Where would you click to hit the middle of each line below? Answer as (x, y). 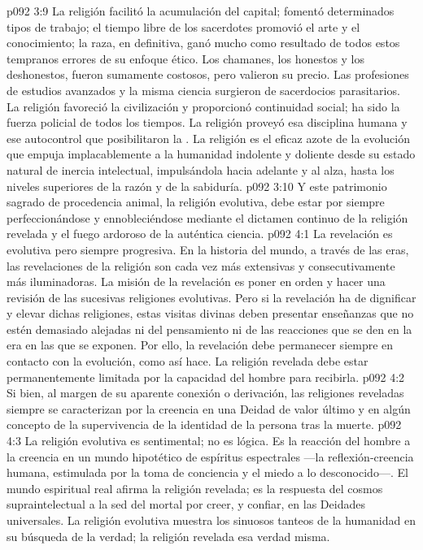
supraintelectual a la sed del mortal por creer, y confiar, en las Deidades (186, 504)
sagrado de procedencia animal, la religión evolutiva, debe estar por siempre (196, 202)
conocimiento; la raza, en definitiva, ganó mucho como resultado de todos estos (203, 43)
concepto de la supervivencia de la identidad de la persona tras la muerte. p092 (204, 424)
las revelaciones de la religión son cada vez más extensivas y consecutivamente (201, 265)
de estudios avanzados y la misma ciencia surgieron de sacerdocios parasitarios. (203, 90)
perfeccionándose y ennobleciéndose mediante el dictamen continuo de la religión (207, 217)
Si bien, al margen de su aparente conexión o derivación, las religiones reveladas (205, 393)
